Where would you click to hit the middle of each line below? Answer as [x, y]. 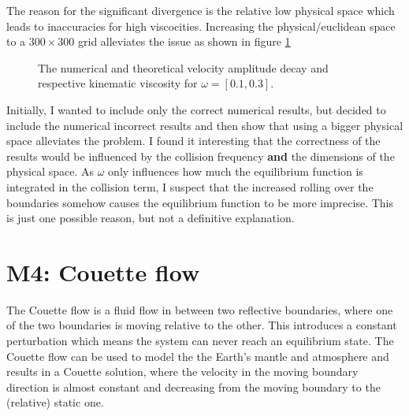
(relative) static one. [55, 402]
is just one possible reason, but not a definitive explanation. [151, 218]
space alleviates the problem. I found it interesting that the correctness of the [193, 141]
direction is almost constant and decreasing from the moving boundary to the [193, 386]
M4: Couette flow [103, 271]
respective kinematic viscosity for [118, 83]
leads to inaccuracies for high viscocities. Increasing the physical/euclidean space [201, 26]
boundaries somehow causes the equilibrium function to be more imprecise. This [200, 202]
